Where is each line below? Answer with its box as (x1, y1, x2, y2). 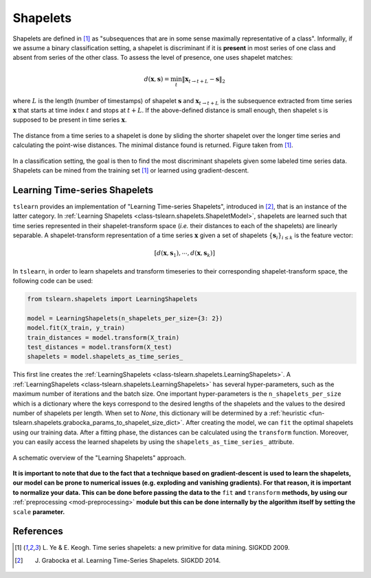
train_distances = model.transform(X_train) (27, 333, 180, 342)
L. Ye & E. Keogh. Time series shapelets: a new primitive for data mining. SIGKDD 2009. (42, 544, 290, 552)
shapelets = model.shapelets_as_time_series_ (27, 353, 183, 361)
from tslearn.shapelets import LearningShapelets (27, 296, 198, 303)
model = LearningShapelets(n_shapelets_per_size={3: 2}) (27, 314, 223, 322)
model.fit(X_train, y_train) (27, 324, 126, 332)
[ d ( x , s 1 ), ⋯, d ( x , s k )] (154, 249, 216, 258)
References (12, 526, 63, 537)
